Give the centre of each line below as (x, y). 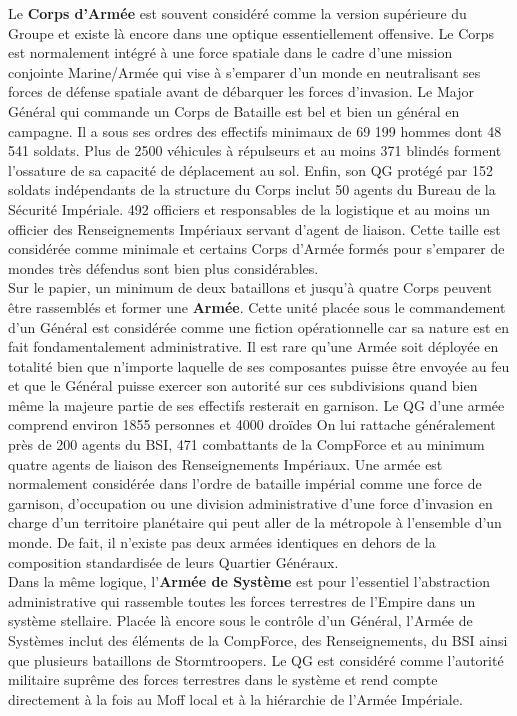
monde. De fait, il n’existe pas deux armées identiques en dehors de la (222, 542)
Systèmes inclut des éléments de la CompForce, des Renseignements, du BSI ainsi (258, 640)
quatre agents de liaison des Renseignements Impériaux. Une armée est (225, 463)
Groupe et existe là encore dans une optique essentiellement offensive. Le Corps (251, 32)
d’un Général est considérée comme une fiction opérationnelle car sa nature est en (259, 326)
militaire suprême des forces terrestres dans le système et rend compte (223, 679)
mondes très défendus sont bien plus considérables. (163, 267)
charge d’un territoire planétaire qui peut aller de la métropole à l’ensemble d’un (255, 522)
